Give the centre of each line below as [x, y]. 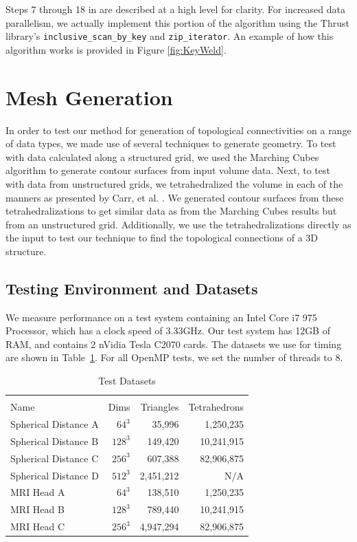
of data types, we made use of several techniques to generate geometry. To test [171, 143]
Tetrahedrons [216, 407]
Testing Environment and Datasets [132, 288]
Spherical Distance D [55, 475]
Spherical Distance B [55, 441]
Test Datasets [127, 381]
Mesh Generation [89, 97]
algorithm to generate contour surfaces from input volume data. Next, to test [168, 170]
